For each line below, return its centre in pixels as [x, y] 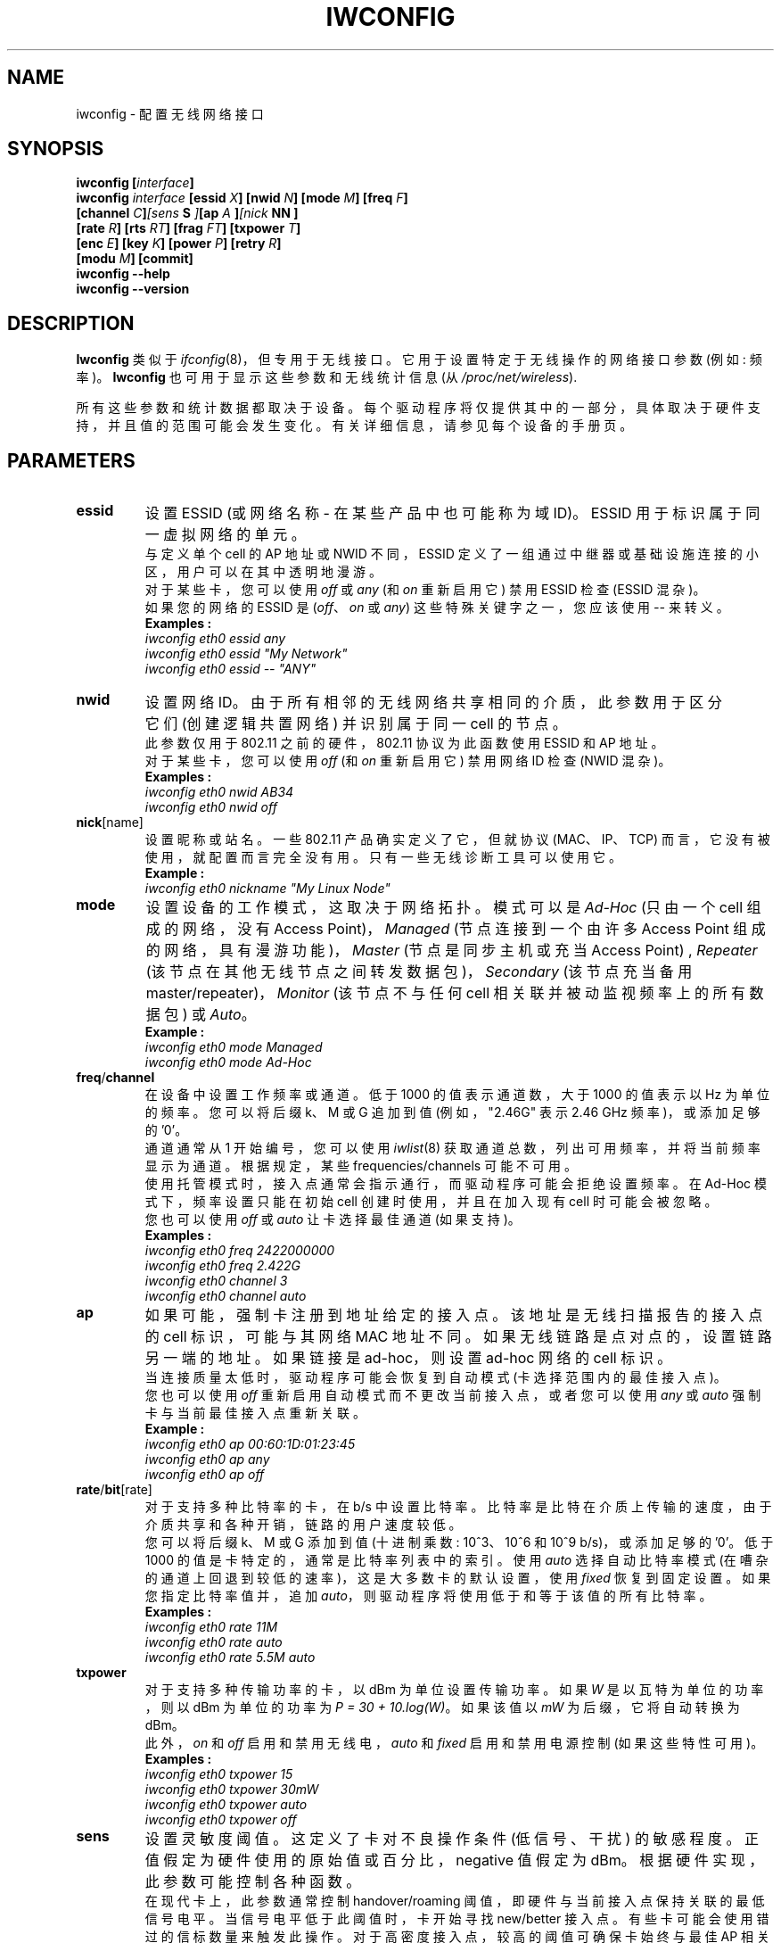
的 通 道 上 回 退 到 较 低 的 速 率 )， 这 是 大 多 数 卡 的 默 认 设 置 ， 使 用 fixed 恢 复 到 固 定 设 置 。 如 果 [458, 1578]
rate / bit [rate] [114, 1490]
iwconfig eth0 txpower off [221, 1820]
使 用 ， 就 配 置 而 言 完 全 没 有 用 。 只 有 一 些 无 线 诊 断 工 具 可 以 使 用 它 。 [383, 857]
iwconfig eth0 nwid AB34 [219, 792]
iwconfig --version [133, 289]
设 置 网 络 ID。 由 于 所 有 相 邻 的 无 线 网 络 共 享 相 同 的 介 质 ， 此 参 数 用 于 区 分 [433, 703]
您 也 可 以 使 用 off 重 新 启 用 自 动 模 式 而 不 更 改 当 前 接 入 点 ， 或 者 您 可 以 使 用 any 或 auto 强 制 [453, 1395]
